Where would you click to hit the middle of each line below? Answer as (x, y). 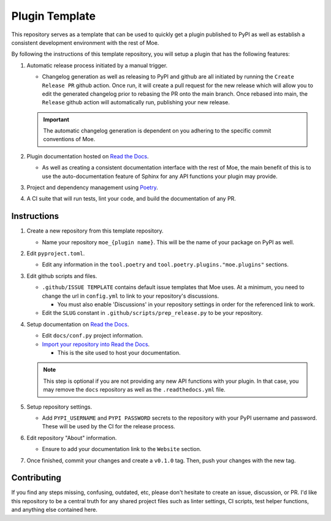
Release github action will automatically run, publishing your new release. (136, 102)
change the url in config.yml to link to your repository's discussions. (131, 296)
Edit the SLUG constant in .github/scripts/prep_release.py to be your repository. (152, 313)
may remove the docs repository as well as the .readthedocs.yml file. (135, 390)
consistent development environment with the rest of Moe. (85, 42)
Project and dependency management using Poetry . (93, 188)
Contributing (36, 478)
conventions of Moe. (69, 139)
